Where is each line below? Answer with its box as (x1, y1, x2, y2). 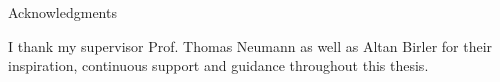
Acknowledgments (8, 2, 117, 22)
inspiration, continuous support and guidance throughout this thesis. (8, 55, 429, 76)
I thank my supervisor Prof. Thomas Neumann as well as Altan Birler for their (8, 35, 493, 56)
